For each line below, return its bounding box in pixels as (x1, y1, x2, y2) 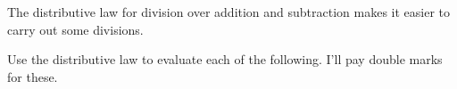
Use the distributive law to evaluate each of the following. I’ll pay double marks (7, 50, 443, 69)
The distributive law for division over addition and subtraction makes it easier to (7, 3, 451, 20)
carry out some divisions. (7, 20, 144, 38)
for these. (7, 67, 58, 85)
